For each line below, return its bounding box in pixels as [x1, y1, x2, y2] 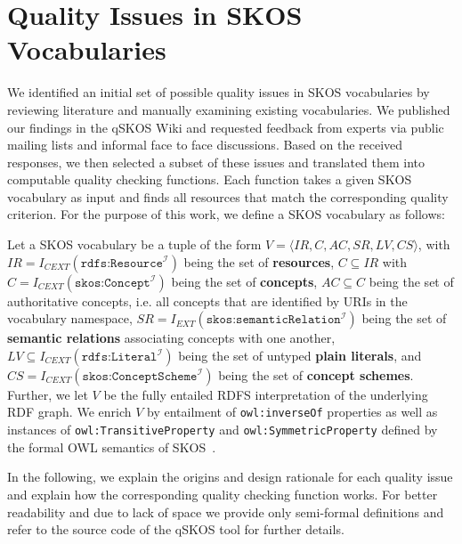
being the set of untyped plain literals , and [178, 345, 422, 364]
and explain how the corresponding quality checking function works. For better [7, 484, 438, 503]
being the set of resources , [183, 252, 335, 271]
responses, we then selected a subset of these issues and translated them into [7, 152, 426, 171]
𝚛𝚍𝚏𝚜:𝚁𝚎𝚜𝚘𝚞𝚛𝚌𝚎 [80, 256, 163, 270]
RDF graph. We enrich [7, 402, 132, 421]
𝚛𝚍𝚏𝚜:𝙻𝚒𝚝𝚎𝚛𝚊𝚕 [81, 350, 158, 363]
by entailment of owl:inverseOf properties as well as [147, 402, 438, 421]
